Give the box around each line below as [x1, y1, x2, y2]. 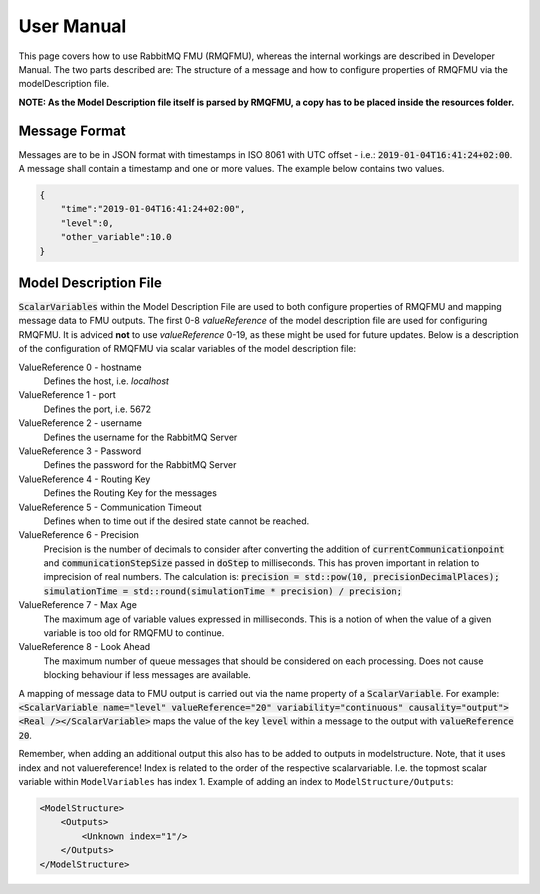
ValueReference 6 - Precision [18, 529, 140, 541]
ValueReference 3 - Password [18, 445, 142, 457]
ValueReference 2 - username [18, 417, 142, 429]
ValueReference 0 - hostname [18, 361, 142, 373]
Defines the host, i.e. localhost [43, 375, 170, 387]
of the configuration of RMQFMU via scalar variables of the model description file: [18, 343, 357, 355]
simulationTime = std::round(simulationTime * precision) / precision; [43, 585, 403, 597]
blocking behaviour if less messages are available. [43, 669, 252, 681]
